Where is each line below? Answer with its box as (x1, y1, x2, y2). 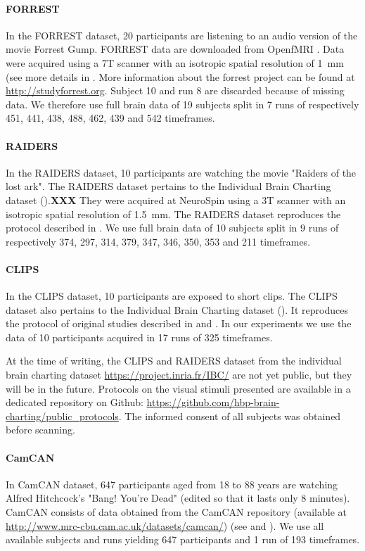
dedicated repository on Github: (6, 395, 143, 410)
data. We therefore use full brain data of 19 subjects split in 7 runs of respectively (6, 96, 359, 111)
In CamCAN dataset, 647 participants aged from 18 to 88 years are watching (6, 476, 338, 491)
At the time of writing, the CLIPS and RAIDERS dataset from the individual (6, 353, 342, 368)
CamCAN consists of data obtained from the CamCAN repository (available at (6, 505, 347, 519)
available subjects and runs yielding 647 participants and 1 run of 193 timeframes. (6, 532, 360, 547)
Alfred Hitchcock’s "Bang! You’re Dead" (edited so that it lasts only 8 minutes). (6, 490, 350, 505)
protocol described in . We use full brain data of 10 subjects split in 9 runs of (6, 220, 339, 235)
